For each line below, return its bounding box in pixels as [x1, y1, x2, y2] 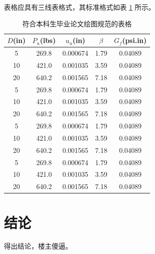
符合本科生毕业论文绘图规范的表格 [22, 18, 132, 28]
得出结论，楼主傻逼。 [4, 240, 72, 251]
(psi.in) [122, 35, 147, 45]
